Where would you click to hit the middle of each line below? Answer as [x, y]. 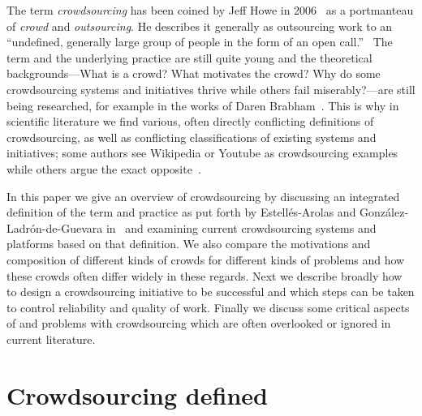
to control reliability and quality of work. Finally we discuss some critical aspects [208, 307]
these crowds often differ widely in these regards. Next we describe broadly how [205, 275]
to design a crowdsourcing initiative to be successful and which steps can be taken [211, 292]
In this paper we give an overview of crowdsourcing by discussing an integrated [203, 196]
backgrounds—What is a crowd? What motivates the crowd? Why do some [194, 73]
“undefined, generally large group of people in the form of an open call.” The [200, 42]
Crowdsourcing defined [137, 395]
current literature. [51, 339]
